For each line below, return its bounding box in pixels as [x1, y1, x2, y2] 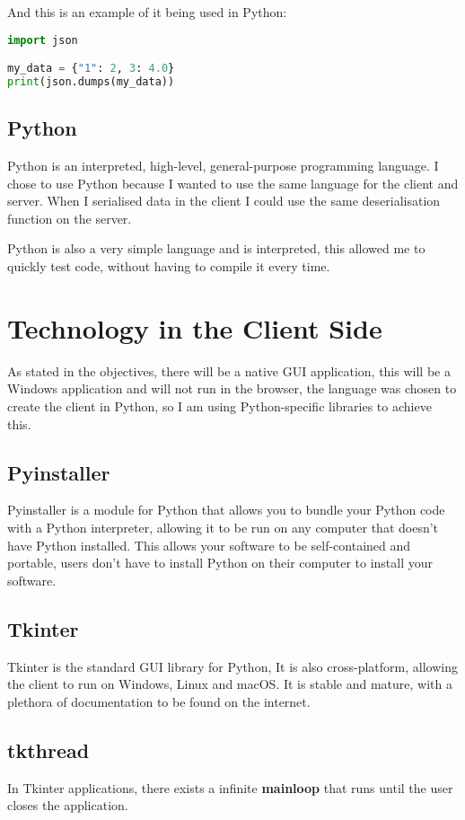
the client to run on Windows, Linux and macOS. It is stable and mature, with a [7, 675, 452, 693]
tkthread [7, 736, 90, 763]
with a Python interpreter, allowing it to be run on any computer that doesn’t [7, 517, 439, 536]
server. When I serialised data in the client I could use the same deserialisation [7, 191, 441, 210]
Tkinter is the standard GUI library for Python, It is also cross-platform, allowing [7, 657, 458, 675]
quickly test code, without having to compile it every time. [7, 257, 330, 276]
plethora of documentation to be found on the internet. [7, 692, 311, 710]
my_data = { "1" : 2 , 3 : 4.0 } [7, 62, 175, 75]
